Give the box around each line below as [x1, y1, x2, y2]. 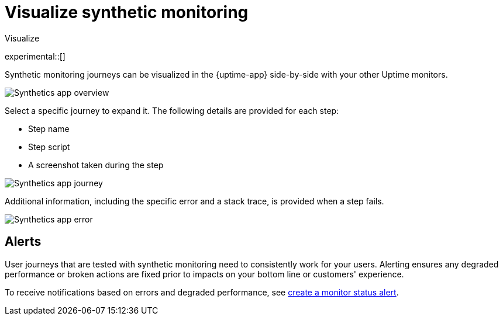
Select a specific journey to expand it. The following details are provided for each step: [5, 105, 339, 116]
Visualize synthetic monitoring [5, 2, 249, 22]
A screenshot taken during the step [28, 159, 164, 170]
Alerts [5, 234, 42, 249]
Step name [28, 123, 70, 134]
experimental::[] [5, 51, 66, 61]
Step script [28, 141, 70, 152]
